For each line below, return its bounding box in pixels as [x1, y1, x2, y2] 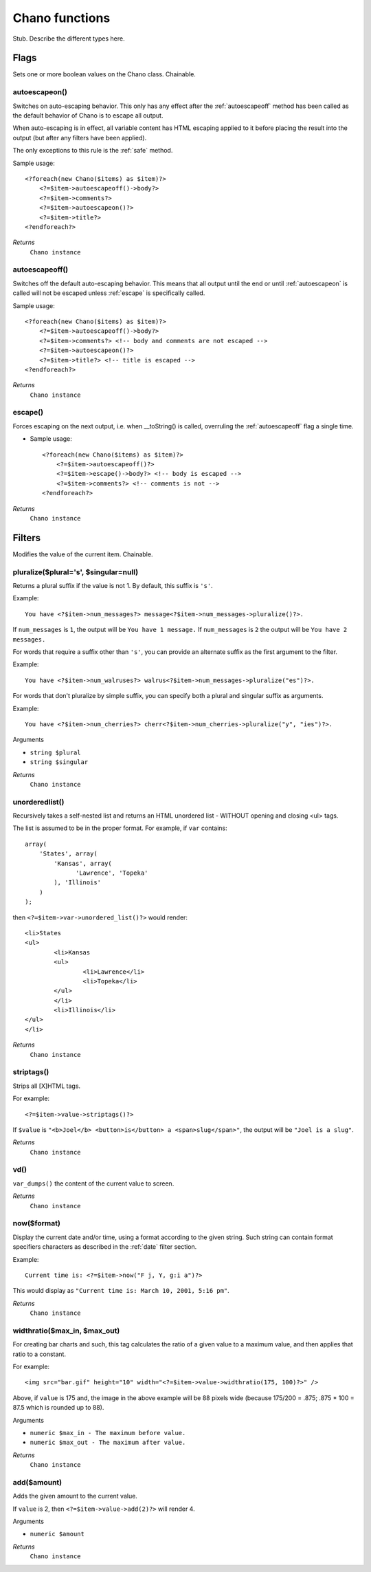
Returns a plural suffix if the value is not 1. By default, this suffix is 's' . [12, 582, 213, 590]
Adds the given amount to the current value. [12, 1492, 137, 1500]
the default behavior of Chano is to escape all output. [12, 111, 164, 120]
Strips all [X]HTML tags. [12, 1082, 81, 1090]
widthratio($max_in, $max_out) [12, 1326, 120, 1335]
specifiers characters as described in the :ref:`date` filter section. [12, 1243, 197, 1251]
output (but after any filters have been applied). [12, 133, 147, 142]
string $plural [30, 748, 82, 756]
